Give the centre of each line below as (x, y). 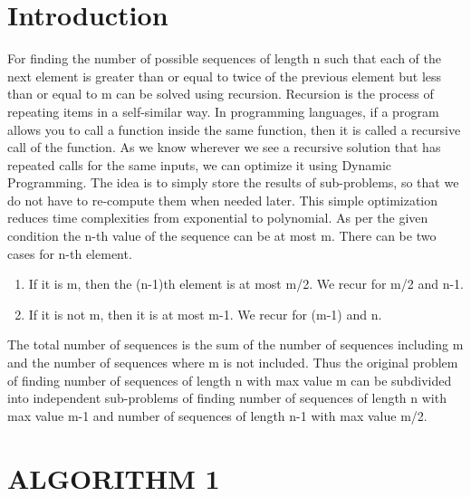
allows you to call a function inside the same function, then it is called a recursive (234, 129)
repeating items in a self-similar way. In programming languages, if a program (223, 111)
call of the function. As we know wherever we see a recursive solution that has (224, 147)
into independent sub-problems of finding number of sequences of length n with (227, 398)
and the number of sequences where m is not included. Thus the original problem (233, 363)
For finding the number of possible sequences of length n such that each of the (224, 58)
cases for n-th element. (70, 253)
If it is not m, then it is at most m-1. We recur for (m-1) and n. (205, 314)
